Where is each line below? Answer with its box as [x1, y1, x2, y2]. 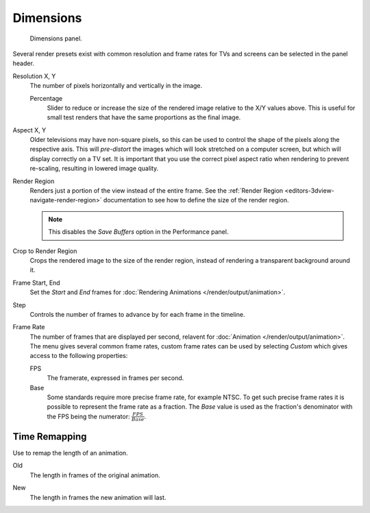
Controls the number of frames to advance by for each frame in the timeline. [29, 310, 245, 318]
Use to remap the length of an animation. [12, 449, 128, 457]
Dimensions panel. [29, 34, 82, 43]
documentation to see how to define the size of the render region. [103, 196, 289, 204]
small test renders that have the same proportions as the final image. [47, 113, 241, 121]
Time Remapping [12, 431, 87, 442]
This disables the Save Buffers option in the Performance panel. [48, 228, 229, 236]
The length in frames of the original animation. [29, 470, 160, 479]
